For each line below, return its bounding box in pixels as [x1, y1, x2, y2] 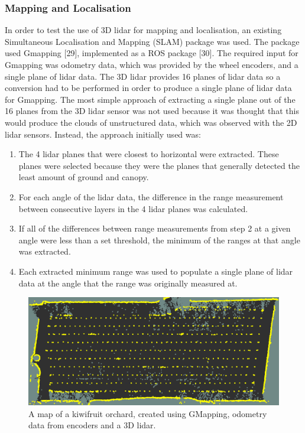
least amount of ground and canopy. [18, 171, 149, 183]
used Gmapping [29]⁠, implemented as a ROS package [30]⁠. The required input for [5, 47, 298, 59]
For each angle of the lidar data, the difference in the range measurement [18, 190, 284, 203]
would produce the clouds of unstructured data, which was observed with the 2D [5, 116, 297, 128]
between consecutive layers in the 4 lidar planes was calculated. [18, 202, 248, 214]
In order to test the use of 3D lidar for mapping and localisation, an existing [5, 24, 282, 36]
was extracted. [18, 245, 71, 258]
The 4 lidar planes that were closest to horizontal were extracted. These [18, 148, 279, 160]
